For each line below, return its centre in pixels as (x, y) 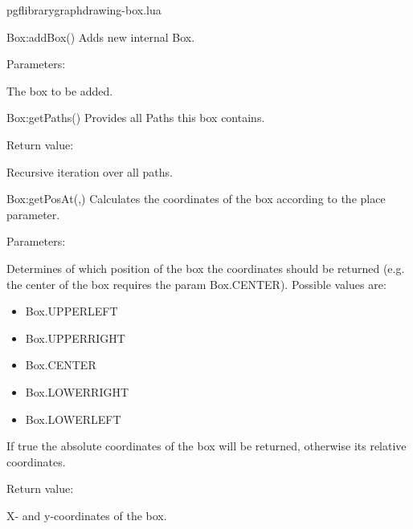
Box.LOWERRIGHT (77, 391)
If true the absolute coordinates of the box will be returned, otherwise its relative (206, 446)
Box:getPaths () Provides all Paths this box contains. (136, 118)
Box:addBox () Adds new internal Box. (101, 37)
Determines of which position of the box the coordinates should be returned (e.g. (206, 268)
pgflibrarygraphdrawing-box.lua (84, 10)
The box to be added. (60, 90)
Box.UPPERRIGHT (75, 338)
